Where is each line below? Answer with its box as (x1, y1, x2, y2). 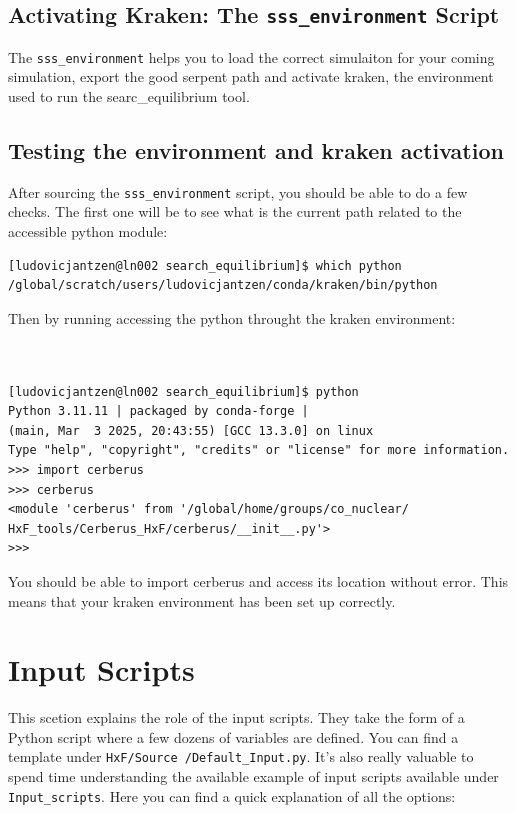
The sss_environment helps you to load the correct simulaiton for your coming (8, 46, 495, 67)
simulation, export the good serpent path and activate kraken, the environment (8, 66, 494, 87)
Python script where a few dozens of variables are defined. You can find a (8, 726, 459, 747)
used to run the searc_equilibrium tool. (8, 86, 250, 107)
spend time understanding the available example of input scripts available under (8, 766, 499, 787)
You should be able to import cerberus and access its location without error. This (8, 570, 509, 591)
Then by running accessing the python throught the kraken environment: (8, 307, 456, 328)
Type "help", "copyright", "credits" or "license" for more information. (8, 443, 510, 458)
